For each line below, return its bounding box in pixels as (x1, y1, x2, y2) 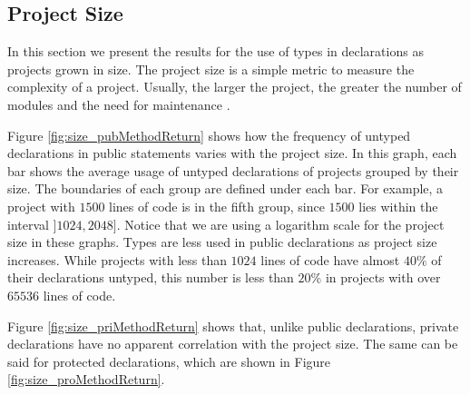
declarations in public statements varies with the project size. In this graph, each (7, 143, 457, 163)
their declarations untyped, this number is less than (7, 268, 294, 287)
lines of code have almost (260, 250, 400, 269)
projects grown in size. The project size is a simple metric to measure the (7, 59, 415, 78)
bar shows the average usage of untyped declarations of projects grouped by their (7, 161, 459, 180)
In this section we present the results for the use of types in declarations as (7, 42, 424, 61)
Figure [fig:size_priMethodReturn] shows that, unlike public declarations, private (7, 316, 459, 335)
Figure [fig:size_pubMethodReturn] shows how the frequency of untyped (7, 125, 411, 144)
